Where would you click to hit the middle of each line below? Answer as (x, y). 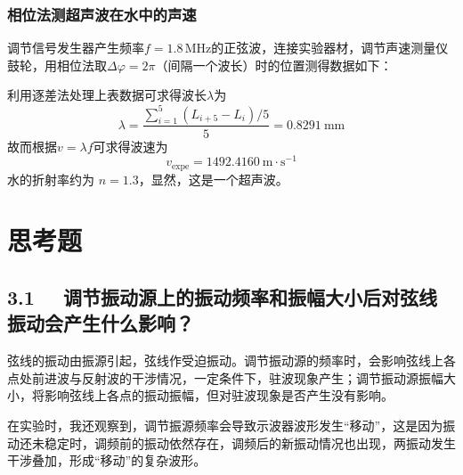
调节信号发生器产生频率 (76, 48)
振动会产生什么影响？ (101, 323)
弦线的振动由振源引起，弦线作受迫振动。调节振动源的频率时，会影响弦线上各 (231, 360)
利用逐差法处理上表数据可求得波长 (107, 95)
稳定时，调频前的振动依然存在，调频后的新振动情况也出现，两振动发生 (250, 442)
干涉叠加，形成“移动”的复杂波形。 (107, 460)
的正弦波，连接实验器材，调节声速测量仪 (330, 48)
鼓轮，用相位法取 (57, 65)
